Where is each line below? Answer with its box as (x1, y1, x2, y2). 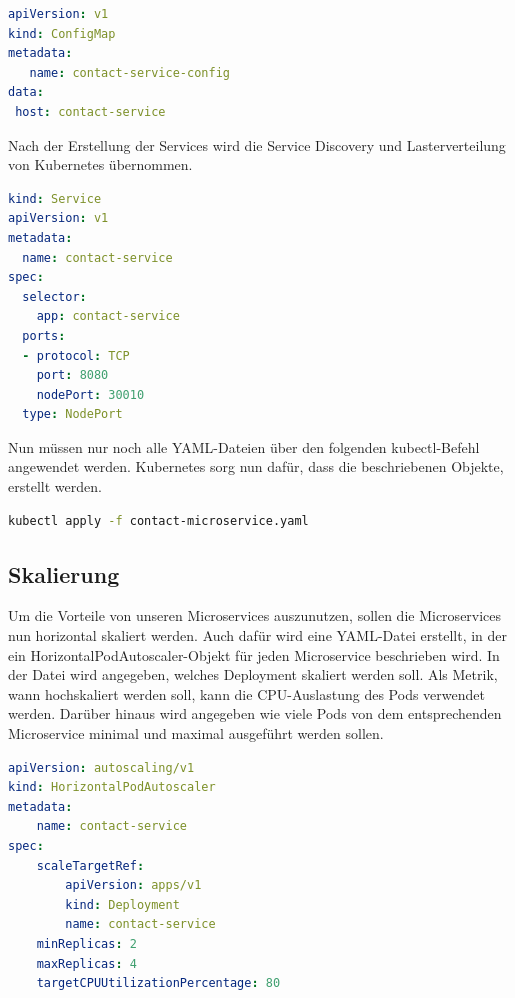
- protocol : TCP (22, 348, 130, 363)
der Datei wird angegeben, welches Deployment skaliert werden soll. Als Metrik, (8, 664, 498, 685)
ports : (22, 328, 66, 343)
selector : (22, 289, 87, 304)
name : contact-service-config (29, 65, 230, 80)
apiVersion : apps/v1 (65, 878, 202, 893)
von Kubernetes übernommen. (8, 154, 193, 175)
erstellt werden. (8, 476, 102, 497)
